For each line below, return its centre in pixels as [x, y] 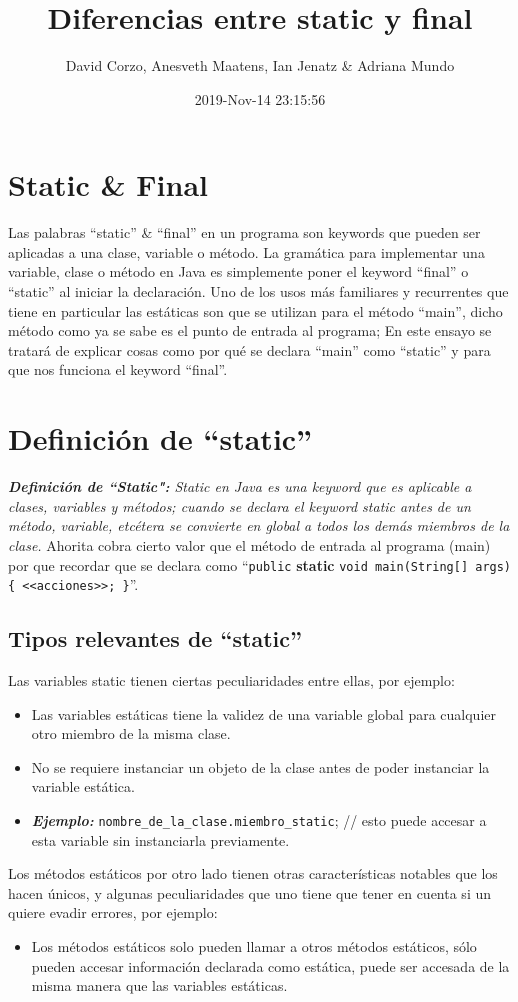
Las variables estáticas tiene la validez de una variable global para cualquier [263, 713]
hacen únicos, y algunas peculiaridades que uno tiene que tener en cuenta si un [249, 892]
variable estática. [83, 786]
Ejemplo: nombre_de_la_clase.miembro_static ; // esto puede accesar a [259, 819]
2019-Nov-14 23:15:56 [260, 98]
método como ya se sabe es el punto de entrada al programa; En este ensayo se [250, 330]
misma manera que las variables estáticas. [159, 985]
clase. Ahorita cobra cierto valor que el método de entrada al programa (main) [249, 544]
